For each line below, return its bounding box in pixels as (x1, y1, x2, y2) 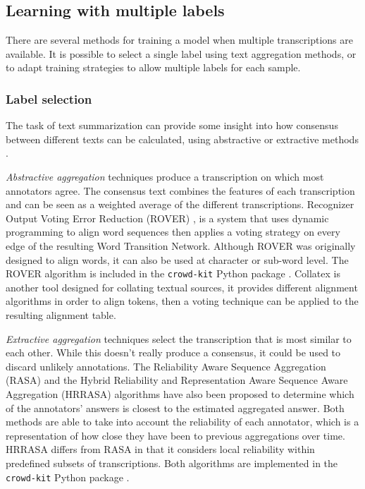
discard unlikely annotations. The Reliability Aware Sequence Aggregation (6, 358, 326, 373)
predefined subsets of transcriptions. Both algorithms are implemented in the (6, 455, 338, 470)
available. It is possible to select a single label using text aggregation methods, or (6, 46, 357, 61)
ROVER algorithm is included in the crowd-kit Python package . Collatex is (6, 266, 340, 281)
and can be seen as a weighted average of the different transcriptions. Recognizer (6, 197, 354, 212)
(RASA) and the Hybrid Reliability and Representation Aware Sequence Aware (6, 373, 348, 387)
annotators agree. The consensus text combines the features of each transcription (6, 183, 355, 198)
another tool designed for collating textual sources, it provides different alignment (6, 279, 358, 294)
